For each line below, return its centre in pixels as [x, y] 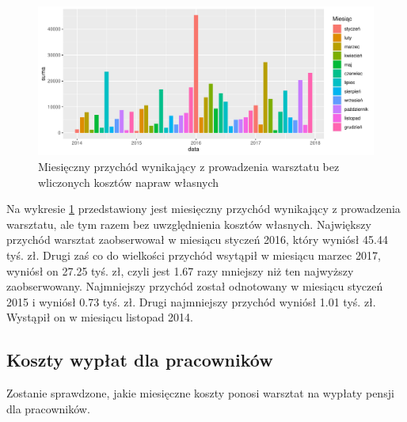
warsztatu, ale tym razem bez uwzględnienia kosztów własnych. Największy [189, 224]
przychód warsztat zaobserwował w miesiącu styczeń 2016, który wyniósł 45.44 [197, 240]
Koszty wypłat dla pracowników [140, 360]
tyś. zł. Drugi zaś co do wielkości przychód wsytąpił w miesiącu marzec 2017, [194, 255]
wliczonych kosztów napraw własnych [129, 182]
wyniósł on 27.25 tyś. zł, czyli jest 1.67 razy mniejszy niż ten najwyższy [180, 270]
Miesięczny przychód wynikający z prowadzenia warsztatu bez [189, 166]
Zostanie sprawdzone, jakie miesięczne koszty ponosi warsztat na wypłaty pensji [200, 393]
